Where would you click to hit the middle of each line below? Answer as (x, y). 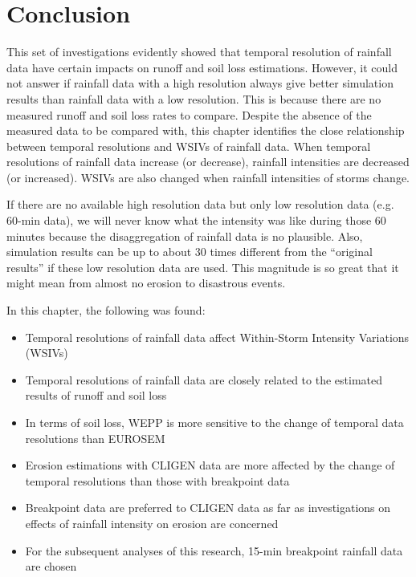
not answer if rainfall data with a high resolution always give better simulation (200, 83)
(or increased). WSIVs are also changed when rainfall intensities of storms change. (208, 177)
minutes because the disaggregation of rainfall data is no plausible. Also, (185, 236)
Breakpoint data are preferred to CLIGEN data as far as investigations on (208, 508)
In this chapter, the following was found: (106, 310)
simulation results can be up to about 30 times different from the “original (190, 252)
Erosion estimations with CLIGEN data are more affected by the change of (210, 465)
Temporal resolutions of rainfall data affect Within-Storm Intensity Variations (217, 337)
